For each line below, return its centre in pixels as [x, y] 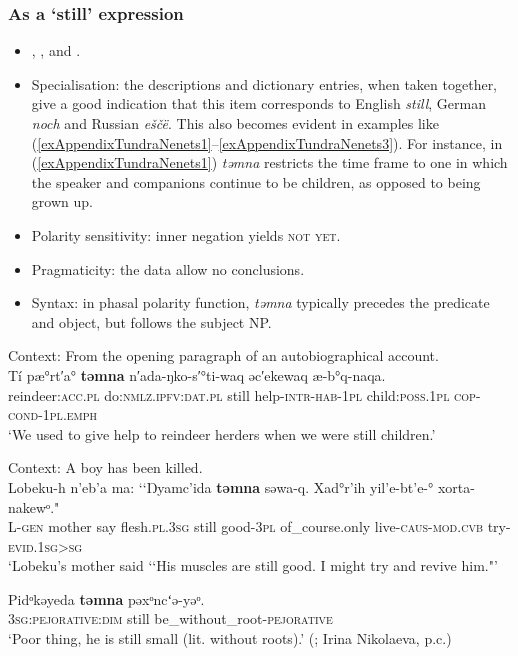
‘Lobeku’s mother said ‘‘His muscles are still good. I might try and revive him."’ [253, 565]
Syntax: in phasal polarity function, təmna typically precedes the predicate [260, 302]
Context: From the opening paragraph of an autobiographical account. [223, 355]
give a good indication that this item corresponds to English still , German [258, 103]
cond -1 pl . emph [53, 414]
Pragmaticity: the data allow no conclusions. [168, 268]
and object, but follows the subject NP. [151, 321]
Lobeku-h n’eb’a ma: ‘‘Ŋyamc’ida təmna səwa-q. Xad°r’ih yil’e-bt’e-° [221, 486]
